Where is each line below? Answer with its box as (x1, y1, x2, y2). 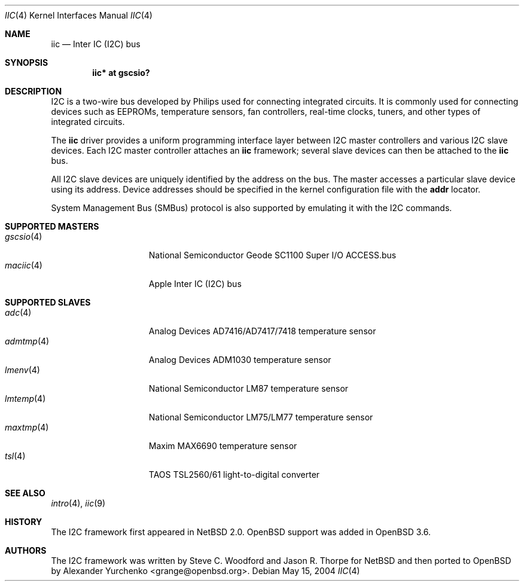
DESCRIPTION (5, 86, 62, 96)
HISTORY (5, 517, 42, 527)
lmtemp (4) (5, 393, 46, 404)
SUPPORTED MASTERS (5, 221, 99, 231)
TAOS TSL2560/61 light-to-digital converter (148, 469, 320, 480)
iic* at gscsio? (92, 68, 150, 78)
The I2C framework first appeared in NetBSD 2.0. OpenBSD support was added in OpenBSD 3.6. (51, 527, 431, 537)
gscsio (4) (5, 231, 42, 242)
